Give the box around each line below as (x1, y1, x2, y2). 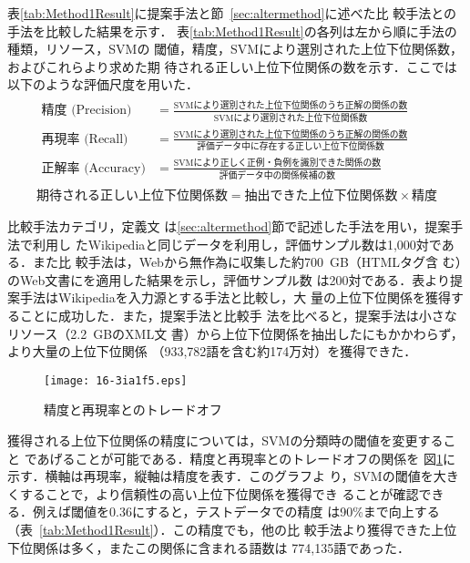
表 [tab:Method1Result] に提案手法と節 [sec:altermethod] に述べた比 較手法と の (7, 4, 457, 22)
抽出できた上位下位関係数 (244, 189, 398, 202)
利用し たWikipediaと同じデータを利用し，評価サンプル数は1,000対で (32, 234, 442, 253)
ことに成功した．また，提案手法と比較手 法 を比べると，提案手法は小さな (19, 305, 457, 324)
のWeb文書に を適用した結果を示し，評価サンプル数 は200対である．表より (7, 270, 451, 289)
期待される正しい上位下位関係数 (36, 189, 228, 202)
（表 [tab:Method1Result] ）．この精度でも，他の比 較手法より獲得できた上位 (7, 519, 457, 538)
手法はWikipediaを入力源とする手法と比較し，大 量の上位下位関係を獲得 (19, 288, 451, 307)
